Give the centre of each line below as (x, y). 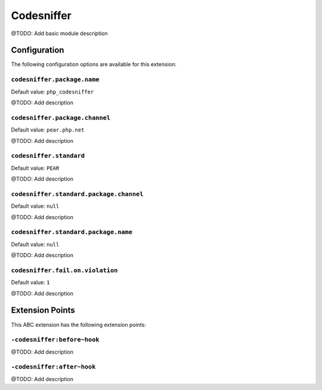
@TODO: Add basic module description (59, 33)
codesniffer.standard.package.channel (77, 194)
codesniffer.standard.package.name (72, 232)
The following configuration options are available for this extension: (94, 64)
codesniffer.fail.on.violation (64, 270)
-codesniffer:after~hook (53, 367)
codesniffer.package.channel (61, 118)
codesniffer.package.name (55, 79)
